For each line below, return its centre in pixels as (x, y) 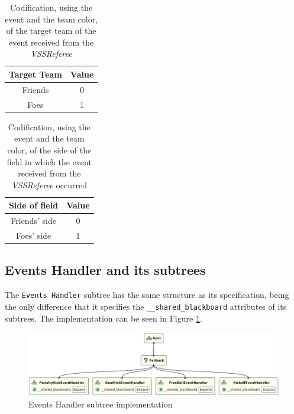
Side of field (34, 205)
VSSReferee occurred (49, 184)
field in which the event (49, 161)
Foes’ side (34, 235)
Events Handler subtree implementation (101, 404)
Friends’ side (33, 221)
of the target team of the (51, 31)
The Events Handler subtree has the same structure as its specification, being (147, 295)
